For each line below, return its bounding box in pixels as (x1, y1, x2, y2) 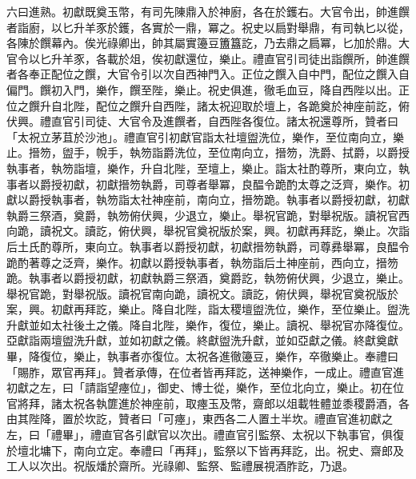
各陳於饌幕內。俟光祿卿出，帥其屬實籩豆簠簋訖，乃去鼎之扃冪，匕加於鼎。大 (6, 34, 410, 51)
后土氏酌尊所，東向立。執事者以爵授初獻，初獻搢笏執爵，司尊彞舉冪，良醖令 (6, 238, 410, 254)
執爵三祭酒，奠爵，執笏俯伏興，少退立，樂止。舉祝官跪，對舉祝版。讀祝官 (6, 206, 398, 223)
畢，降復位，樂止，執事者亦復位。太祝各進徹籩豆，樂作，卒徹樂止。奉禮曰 (6, 348, 398, 365)
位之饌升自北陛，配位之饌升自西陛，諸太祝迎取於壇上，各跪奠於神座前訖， (6, 97, 398, 114)
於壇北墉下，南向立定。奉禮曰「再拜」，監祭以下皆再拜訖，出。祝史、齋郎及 (6, 441, 404, 458)
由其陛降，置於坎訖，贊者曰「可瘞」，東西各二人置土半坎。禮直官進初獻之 (6, 410, 393, 427)
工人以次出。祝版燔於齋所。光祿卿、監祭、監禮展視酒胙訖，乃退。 (6, 457, 354, 474)
